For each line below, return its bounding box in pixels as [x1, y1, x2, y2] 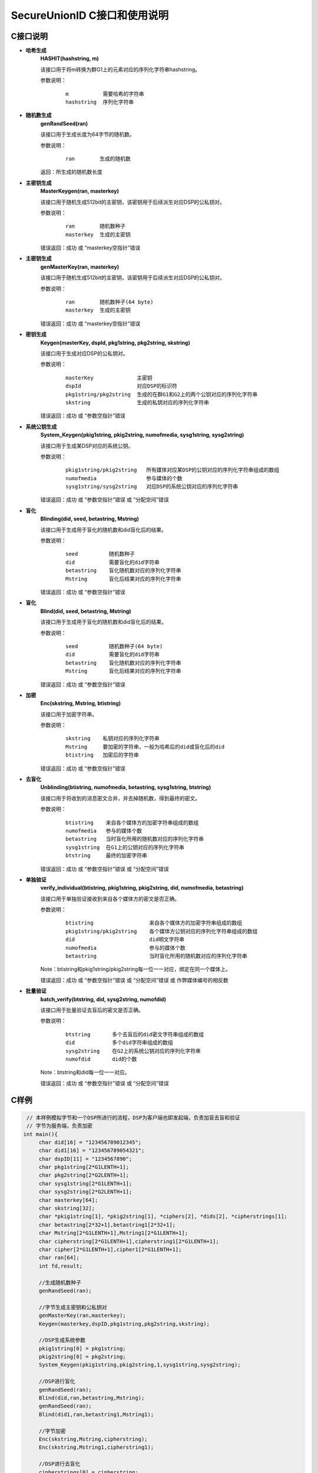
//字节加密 [38, 1428, 66, 1434]
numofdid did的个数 [65, 1055, 137, 1062]
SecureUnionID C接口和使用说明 [11, 9, 169, 22]
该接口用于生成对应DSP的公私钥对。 [40, 350, 129, 356]
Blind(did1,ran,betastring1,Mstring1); [38, 1411, 154, 1418]
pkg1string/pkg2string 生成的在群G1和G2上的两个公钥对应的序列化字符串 [65, 391, 258, 398]
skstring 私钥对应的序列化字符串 [65, 735, 160, 742]
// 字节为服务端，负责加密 [26, 1122, 93, 1129]
